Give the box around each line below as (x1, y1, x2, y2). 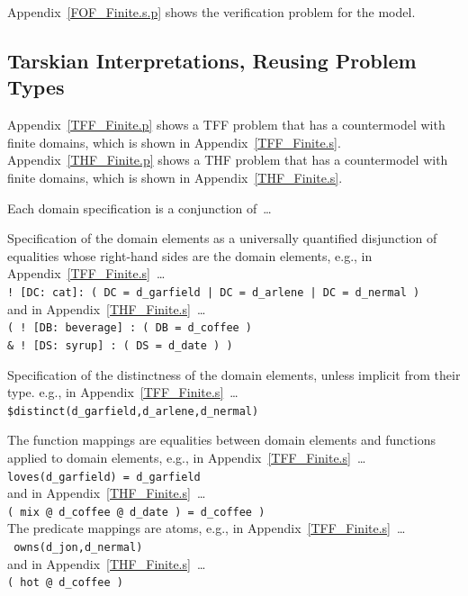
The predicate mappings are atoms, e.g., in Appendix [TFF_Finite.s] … (7, 519, 406, 537)
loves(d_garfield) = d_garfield (7, 470, 201, 483)
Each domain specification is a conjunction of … (7, 198, 272, 217)
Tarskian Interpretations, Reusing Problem (7, 46, 417, 74)
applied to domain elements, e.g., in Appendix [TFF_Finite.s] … (7, 447, 366, 466)
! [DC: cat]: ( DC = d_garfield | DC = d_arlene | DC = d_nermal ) (7, 285, 420, 299)
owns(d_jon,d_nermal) (13, 541, 143, 555)
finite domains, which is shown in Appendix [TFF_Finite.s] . (7, 132, 341, 151)
